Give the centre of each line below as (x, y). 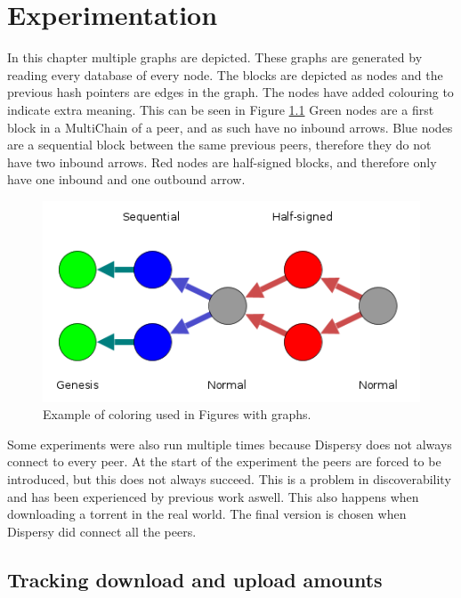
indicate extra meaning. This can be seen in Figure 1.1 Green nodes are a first (221, 109)
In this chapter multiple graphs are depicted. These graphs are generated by (215, 57)
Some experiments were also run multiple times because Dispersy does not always (230, 444)
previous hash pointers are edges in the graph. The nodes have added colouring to (230, 92)
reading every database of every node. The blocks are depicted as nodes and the (225, 74)
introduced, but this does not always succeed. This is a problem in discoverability (229, 478)
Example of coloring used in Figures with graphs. (177, 414)
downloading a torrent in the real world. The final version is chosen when (207, 514)
